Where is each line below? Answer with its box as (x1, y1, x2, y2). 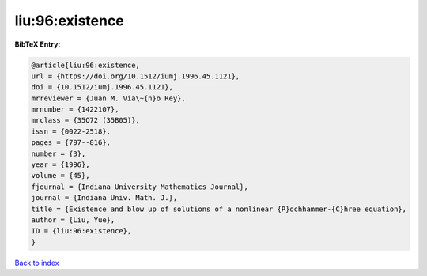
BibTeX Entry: (14, 40, 61, 49)
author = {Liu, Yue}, (31, 216, 115, 225)
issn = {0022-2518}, (31, 127, 111, 136)
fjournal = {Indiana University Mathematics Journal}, (31, 182, 248, 191)
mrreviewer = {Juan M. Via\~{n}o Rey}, (31, 93, 186, 103)
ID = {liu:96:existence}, (31, 226, 132, 236)
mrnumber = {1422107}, (31, 105, 119, 114)
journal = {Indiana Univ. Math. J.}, (31, 194, 178, 202)
